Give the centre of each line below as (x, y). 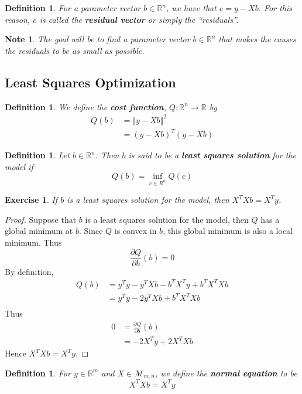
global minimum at (39, 231)
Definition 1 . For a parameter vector (73, 8)
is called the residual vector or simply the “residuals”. (139, 19)
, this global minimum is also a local (228, 231)
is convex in (135, 231)
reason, (18, 19)
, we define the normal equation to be (226, 373)
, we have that (191, 8)
